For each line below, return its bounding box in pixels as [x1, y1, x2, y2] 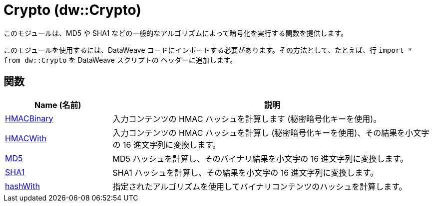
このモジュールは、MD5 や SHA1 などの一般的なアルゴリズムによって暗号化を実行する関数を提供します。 [3, 28, 348, 37]
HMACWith [5, 133, 46, 143]
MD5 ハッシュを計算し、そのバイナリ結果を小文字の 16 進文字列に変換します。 [112, 153, 409, 164]
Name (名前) [34, 100, 81, 110]
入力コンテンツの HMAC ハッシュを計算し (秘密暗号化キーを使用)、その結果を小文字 [112, 127, 430, 138]
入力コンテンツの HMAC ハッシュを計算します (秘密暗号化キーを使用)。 [112, 113, 382, 124]
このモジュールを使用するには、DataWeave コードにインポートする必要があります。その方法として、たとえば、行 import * [3, 45, 413, 54]
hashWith [5, 181, 40, 191]
